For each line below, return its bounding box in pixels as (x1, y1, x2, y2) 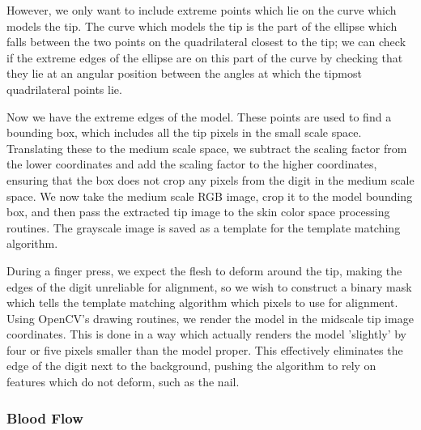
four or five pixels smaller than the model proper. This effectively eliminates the (6, 341, 403, 358)
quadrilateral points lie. (6, 80, 122, 97)
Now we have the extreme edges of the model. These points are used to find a (6, 108, 392, 125)
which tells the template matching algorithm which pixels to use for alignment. (6, 294, 398, 311)
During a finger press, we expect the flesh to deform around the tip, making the (6, 262, 402, 279)
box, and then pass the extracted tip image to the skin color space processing (6, 203, 390, 220)
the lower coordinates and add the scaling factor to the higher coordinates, (6, 155, 377, 172)
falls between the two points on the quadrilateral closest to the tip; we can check (6, 33, 406, 50)
